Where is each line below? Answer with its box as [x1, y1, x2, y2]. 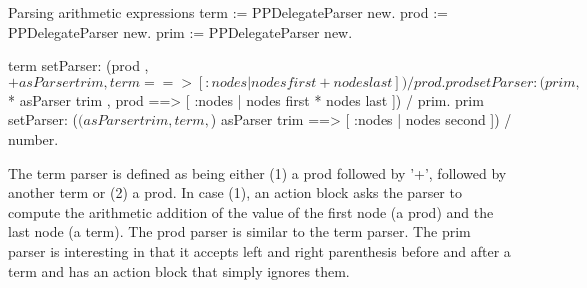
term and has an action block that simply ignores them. [8, 260, 350, 281]
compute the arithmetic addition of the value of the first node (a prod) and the [8, 201, 494, 222]
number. [8, 128, 59, 149]
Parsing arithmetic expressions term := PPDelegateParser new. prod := [8, 2, 448, 22]
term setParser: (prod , [8, 55, 149, 76]
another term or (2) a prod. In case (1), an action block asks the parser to [8, 182, 462, 203]
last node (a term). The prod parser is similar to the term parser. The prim [8, 221, 471, 242]
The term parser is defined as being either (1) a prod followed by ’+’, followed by [8, 162, 507, 183]
